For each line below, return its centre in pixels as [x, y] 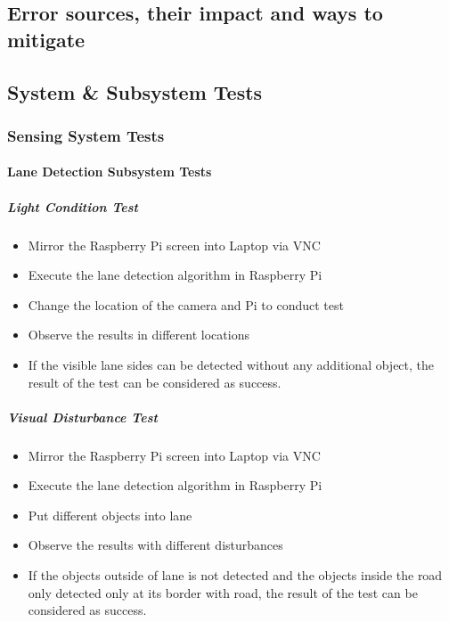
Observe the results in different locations [139, 335]
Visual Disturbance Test [82, 417]
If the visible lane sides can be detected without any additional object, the [231, 364]
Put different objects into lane [110, 515]
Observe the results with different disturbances [155, 545]
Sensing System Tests [86, 135]
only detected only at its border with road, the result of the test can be [223, 592]
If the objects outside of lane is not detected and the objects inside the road [235, 575]
